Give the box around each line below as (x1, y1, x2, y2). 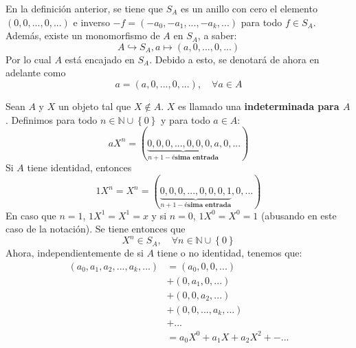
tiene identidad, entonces (27, 160, 132, 175)
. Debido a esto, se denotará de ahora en (149, 52, 320, 66)
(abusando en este (260, 208, 337, 222)
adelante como (5, 65, 66, 80)
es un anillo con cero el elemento (181, 1, 318, 15)
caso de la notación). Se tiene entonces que (5, 221, 186, 236)
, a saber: (197, 28, 237, 43)
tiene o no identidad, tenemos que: (157, 246, 302, 260)
